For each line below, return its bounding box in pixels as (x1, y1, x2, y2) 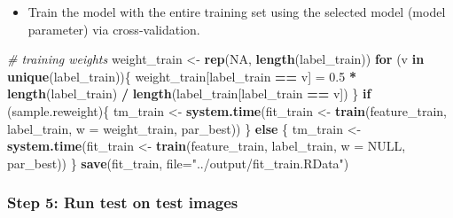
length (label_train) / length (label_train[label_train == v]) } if (7, 84, 371, 103)
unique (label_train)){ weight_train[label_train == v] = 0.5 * (7, 66, 356, 85)
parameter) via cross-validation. (27, 19, 200, 38)
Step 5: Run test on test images (7, 191, 238, 214)
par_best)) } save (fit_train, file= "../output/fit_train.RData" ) (7, 153, 349, 172)
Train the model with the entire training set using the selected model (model (27, 3, 446, 20)
